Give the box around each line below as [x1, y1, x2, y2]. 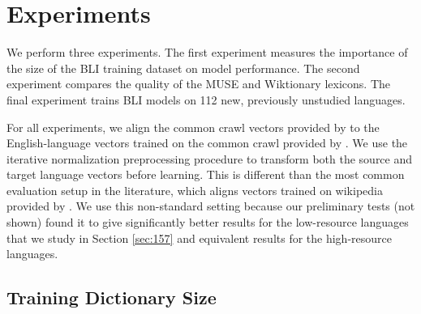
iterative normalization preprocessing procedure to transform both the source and [6, 150, 413, 167]
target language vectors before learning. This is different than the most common [6, 166, 405, 183]
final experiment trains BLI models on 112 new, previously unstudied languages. [6, 91, 406, 108]
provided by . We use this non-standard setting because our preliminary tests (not [6, 197, 415, 214]
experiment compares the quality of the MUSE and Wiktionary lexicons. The [6, 75, 390, 92]
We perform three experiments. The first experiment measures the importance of [6, 44, 408, 61]
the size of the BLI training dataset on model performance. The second [6, 59, 360, 76]
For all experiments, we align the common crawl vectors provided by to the [6, 118, 380, 135]
